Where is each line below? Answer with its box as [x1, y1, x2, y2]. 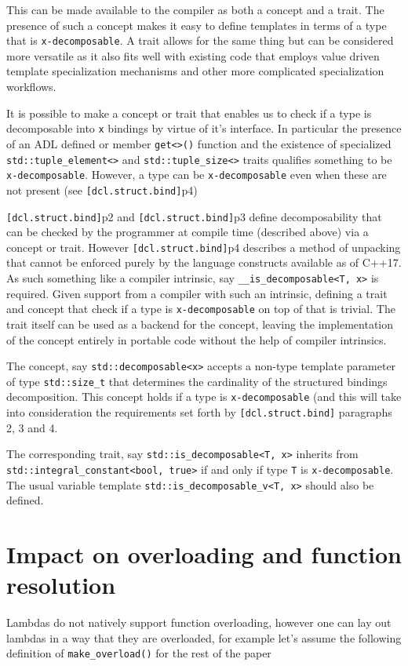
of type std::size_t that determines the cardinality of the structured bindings [6, 373, 388, 389]
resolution [6, 569, 116, 601]
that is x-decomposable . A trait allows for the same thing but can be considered [6, 32, 394, 49]
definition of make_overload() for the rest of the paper [6, 645, 271, 661]
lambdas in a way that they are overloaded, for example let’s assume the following [6, 629, 402, 646]
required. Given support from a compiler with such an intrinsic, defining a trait [6, 285, 388, 301]
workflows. [6, 78, 56, 95]
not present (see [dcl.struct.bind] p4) [6, 181, 198, 198]
